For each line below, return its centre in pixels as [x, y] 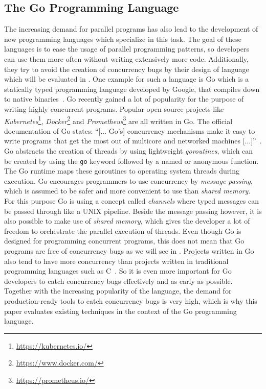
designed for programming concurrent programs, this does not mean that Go [124, 241]
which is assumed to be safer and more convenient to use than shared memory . [127, 191]
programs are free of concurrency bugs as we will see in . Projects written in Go [129, 250]
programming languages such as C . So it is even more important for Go [118, 271]
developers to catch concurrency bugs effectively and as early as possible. [118, 281]
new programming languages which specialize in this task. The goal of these [123, 39]
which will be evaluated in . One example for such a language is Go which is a [127, 79]
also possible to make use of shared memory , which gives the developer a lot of [127, 221]
